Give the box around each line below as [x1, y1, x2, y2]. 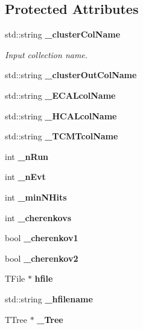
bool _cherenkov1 [5, 231, 78, 244]
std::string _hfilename [5, 292, 93, 305]
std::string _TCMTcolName [5, 130, 118, 142]
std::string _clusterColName [5, 28, 121, 41]
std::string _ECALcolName [5, 88, 116, 101]
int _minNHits [5, 190, 67, 203]
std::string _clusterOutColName [5, 68, 137, 81]
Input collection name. [5, 48, 88, 61]
